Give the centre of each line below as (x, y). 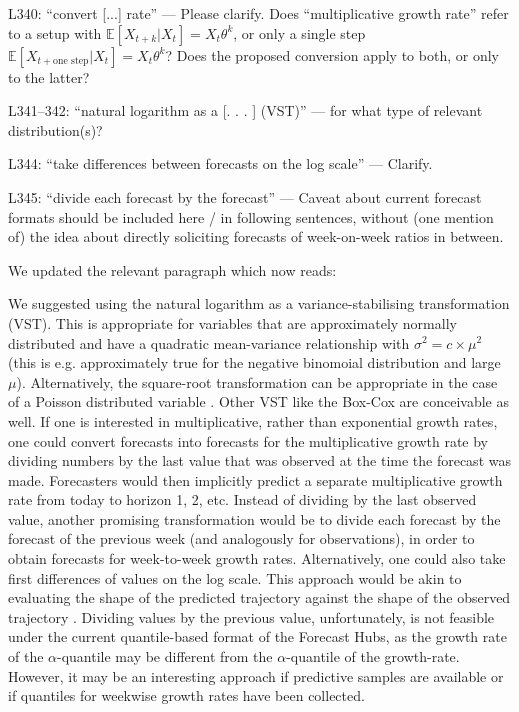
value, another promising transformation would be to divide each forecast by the (254, 518)
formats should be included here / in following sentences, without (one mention (251, 216)
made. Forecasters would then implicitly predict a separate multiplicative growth (255, 479)
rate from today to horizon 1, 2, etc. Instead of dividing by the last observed (242, 499)
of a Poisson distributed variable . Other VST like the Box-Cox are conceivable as (258, 401)
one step (71, 61)
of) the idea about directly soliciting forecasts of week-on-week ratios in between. (256, 236)
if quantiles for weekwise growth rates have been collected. (186, 695)
